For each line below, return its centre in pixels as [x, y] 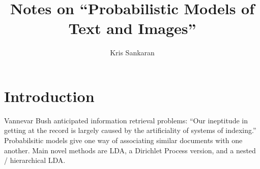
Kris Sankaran [132, 53]
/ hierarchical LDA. [35, 160]
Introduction [49, 96]
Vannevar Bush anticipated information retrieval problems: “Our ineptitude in [126, 120]
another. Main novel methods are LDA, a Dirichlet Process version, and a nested [130, 150]
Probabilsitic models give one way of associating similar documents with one [123, 140]
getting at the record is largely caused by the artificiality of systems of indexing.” [130, 130]
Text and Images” [132, 28]
